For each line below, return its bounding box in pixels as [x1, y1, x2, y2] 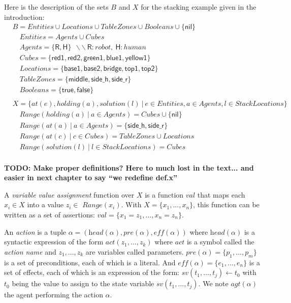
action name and [4, 246, 56, 257]
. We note [198, 278, 229, 289]
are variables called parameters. [85, 246, 184, 257]
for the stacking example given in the [141, 2, 256, 12]
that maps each [197, 189, 245, 200]
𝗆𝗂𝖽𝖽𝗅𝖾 [68, 76, 88, 84]
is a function [145, 189, 184, 200]
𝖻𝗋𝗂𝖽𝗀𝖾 [103, 65, 122, 73]
